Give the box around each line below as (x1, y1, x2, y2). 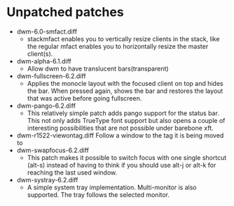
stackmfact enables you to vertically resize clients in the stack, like (27, 34, 220, 43)
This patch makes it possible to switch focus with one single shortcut (27, 153, 227, 161)
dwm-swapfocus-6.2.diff (16, 146, 89, 154)
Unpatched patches (6, 4, 124, 20)
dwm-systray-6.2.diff (16, 175, 78, 184)
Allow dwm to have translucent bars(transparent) (27, 64, 169, 73)
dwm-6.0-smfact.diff (16, 27, 78, 36)
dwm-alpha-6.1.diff (16, 57, 71, 65)
